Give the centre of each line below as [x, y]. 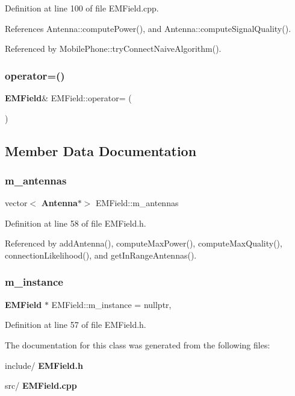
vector [16, 203]
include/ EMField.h [44, 365]
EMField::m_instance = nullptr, [111, 304]
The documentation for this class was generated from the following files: [138, 344]
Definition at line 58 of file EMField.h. [76, 223]
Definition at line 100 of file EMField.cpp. [82, 8]
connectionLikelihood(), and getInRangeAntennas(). [101, 255]
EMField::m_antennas [137, 203]
